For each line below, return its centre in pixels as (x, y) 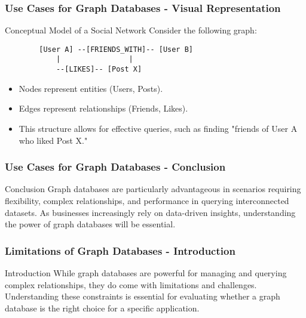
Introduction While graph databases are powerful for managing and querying (146, 272)
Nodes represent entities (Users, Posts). (91, 88)
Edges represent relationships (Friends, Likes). (103, 108)
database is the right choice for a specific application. (102, 308)
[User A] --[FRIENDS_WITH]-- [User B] (116, 49)
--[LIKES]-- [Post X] (99, 70)
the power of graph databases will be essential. (90, 224)
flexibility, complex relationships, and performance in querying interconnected (147, 200)
